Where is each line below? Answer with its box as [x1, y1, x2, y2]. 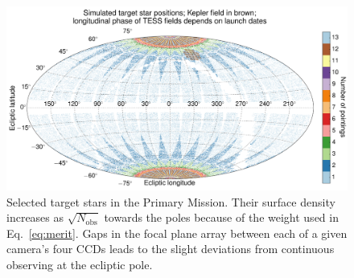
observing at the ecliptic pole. [6, 256, 153, 272]
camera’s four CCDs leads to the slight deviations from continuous [6, 240, 335, 257]
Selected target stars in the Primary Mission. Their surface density [6, 193, 335, 210]
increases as [6, 209, 64, 226]
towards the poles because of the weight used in [104, 209, 339, 226]
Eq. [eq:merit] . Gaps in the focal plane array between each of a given [6, 224, 348, 241]
